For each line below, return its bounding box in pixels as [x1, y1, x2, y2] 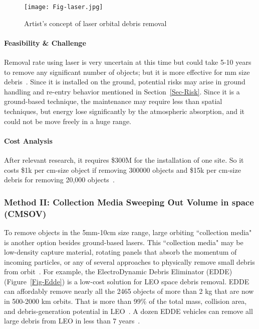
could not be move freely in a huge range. [4, 116, 132, 126]
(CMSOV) [4, 207, 47, 220]
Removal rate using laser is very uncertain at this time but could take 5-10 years [4, 57, 251, 67]
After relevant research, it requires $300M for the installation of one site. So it [4, 155, 244, 165]
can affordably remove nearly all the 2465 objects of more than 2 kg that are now [4, 286, 254, 296]
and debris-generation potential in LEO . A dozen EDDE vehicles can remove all [4, 305, 253, 316]
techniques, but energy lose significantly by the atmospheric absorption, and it [4, 106, 245, 117]
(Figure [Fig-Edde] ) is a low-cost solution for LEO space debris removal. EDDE [4, 276, 249, 286]
